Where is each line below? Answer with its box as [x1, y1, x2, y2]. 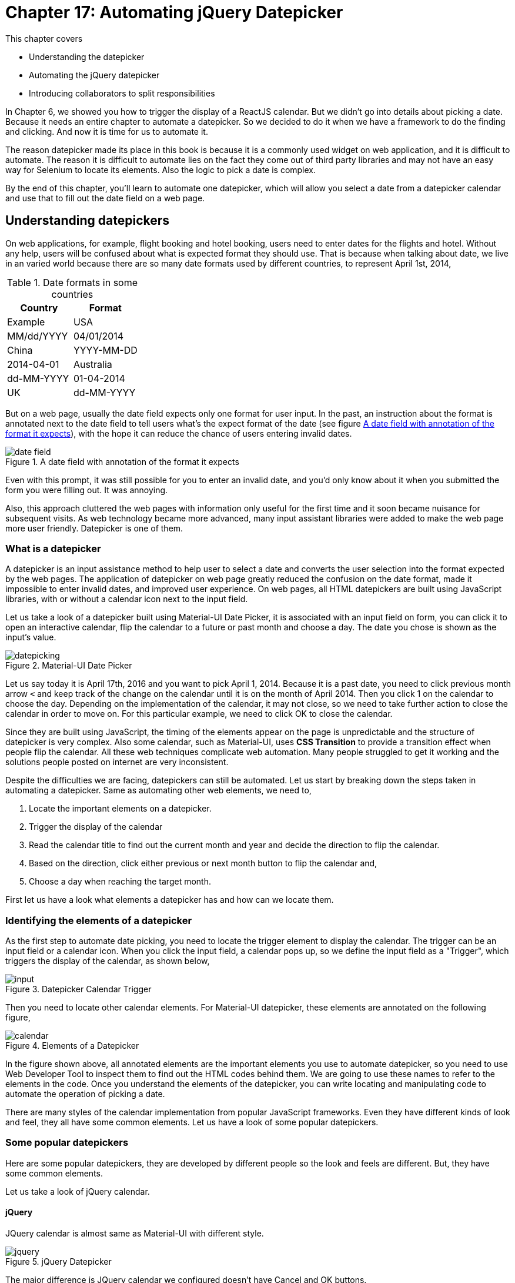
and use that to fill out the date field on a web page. [5, 192, 205, 203]
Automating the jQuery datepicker [29, 69, 160, 80]
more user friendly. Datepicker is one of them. [5, 523, 183, 533]
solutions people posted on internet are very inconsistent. [5, 757, 229, 767]
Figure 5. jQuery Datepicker [5, 1257, 112, 1267]
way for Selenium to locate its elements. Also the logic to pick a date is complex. [5, 164, 316, 175]
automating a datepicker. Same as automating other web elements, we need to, [5, 785, 312, 796]
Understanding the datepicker [29, 51, 145, 62]
